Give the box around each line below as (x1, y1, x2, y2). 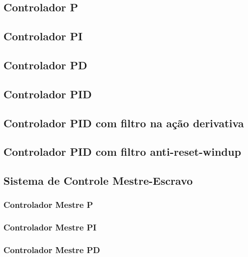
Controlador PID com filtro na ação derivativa (3, 115, 244, 130)
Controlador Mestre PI (3, 221, 97, 233)
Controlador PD (3, 57, 87, 72)
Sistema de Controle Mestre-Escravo (3, 173, 193, 188)
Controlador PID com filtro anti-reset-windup (3, 144, 241, 159)
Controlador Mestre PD (3, 244, 100, 256)
